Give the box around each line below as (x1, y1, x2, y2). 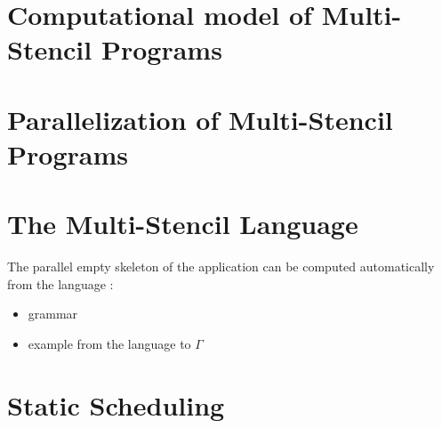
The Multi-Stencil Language (7, 206, 358, 242)
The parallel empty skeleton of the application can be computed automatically (7, 257, 435, 276)
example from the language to (28, 335, 191, 353)
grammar (28, 304, 78, 323)
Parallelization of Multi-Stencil (7, 101, 393, 137)
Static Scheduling (7, 386, 225, 423)
